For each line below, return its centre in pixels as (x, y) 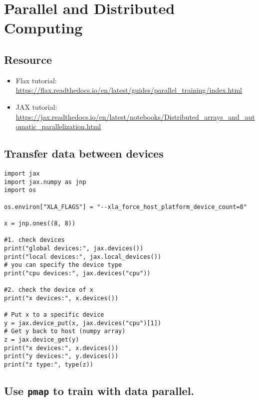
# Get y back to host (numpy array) (65, 331)
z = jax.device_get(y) (42, 340)
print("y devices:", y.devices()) (61, 356)
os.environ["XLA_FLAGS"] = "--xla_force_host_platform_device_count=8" (126, 207)
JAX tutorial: (36, 106)
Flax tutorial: (36, 80)
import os (20, 190)
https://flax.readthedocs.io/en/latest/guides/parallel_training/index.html (129, 90)
